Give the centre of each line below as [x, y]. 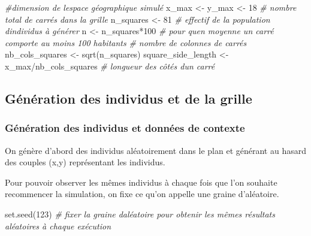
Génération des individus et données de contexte [125, 128]
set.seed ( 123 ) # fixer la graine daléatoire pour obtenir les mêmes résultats [140, 214]
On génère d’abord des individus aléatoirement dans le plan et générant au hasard [155, 150]
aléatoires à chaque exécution [58, 226]
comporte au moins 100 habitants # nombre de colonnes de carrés [126, 42]
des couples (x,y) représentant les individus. [85, 162]
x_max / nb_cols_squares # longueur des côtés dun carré [110, 66]
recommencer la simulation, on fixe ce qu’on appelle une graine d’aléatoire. [142, 194]
